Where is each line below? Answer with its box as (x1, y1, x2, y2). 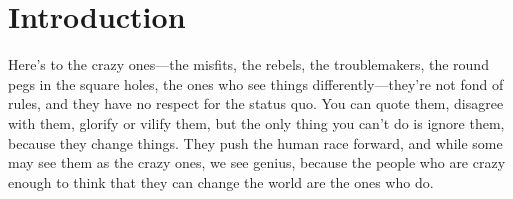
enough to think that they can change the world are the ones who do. (8, 171, 434, 192)
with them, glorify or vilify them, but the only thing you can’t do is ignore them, (8, 112, 505, 133)
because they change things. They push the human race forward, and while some (8, 132, 503, 153)
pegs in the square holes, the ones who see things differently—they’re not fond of (8, 73, 504, 94)
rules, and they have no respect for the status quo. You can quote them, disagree (8, 93, 504, 114)
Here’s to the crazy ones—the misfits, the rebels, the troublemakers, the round (8, 54, 489, 75)
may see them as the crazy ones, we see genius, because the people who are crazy (8, 152, 506, 173)
